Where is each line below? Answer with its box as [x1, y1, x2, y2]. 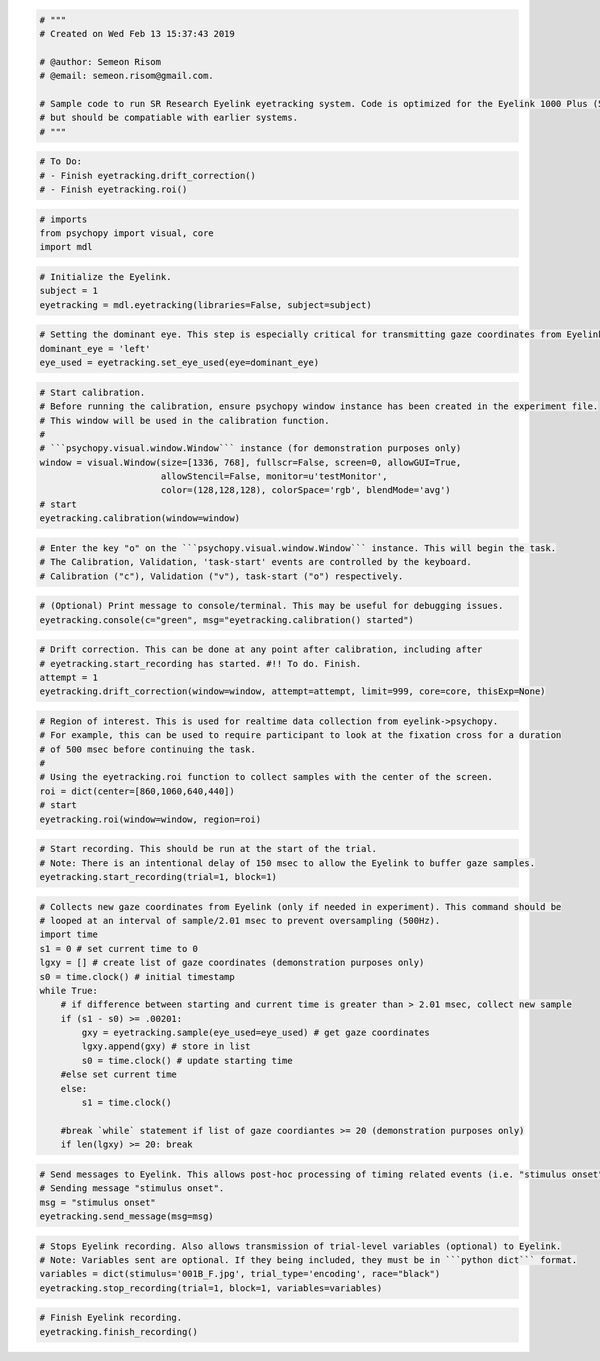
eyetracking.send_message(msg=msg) [39, 1210, 214, 1222]
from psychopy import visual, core [39, 228, 214, 239]
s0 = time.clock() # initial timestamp [39, 971, 235, 982]
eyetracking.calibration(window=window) [39, 513, 240, 524]
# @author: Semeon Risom [39, 56, 162, 67]
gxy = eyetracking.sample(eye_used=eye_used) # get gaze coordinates [81, 1027, 430, 1039]
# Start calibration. [39, 386, 146, 398]
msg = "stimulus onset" [39, 1196, 157, 1208]
